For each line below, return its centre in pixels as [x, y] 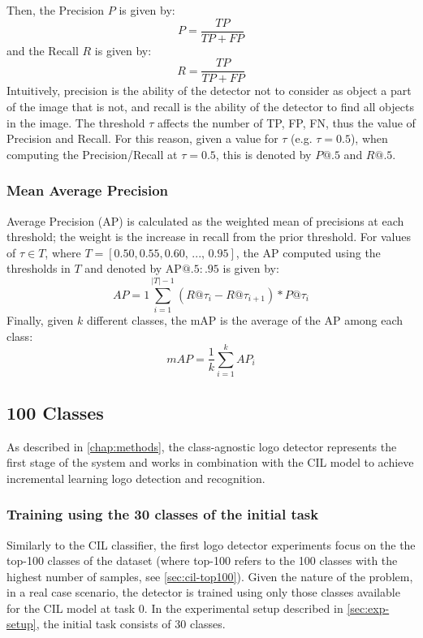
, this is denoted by [263, 154]
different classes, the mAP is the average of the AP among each [245, 320]
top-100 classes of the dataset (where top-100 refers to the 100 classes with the [202, 560]
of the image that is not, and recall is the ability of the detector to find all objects [210, 106]
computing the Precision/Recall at [92, 154]
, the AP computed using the [308, 252]
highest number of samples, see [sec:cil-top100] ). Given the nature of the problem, [210, 576]
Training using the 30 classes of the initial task [163, 514]
